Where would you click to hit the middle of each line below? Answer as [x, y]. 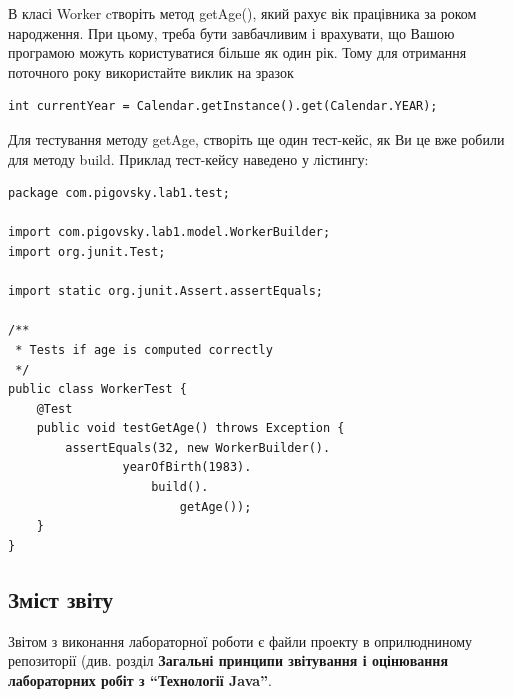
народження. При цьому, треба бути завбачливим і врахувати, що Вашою [231, 32]
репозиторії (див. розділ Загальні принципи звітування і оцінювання [228, 660]
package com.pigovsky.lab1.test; [119, 193]
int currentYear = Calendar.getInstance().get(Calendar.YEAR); [223, 106]
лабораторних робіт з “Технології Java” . [140, 679]
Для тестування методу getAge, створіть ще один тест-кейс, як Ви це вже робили [256, 138]
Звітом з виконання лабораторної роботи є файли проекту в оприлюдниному [240, 640]
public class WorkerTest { [97, 389]
